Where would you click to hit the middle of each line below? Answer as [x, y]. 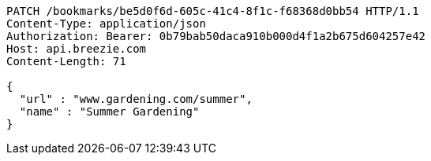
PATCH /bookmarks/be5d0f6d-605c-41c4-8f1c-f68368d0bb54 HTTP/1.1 [213, 11]
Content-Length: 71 [66, 61]
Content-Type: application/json [106, 24]
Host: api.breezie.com [77, 49]
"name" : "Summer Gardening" [109, 112]
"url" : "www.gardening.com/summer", [136, 99]
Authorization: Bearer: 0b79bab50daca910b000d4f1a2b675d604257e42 [216, 36]
